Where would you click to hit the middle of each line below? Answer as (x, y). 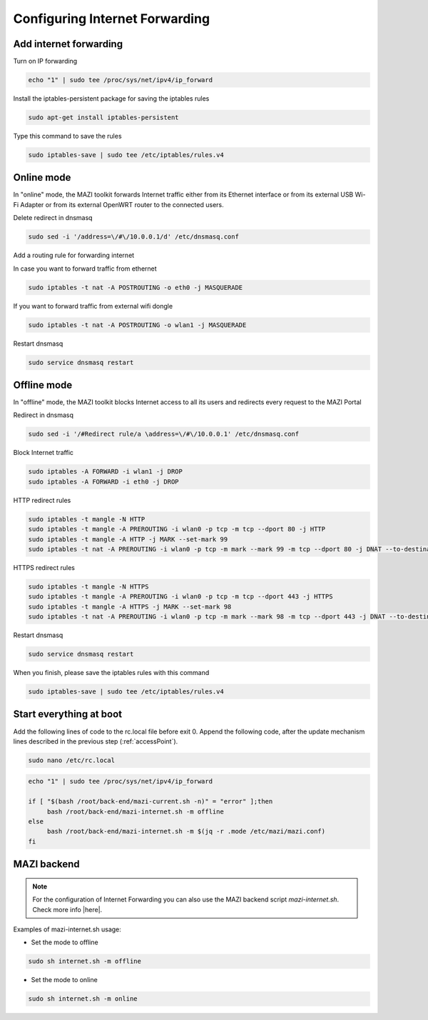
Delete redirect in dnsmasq (53, 218)
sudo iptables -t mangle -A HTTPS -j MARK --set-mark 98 (130, 606)
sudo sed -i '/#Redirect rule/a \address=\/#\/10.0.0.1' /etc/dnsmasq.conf (164, 434)
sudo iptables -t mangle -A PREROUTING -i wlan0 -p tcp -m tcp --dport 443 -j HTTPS (180, 597)
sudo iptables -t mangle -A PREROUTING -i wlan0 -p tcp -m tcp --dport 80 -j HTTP (177, 529)
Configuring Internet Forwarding (112, 19)
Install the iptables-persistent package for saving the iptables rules (111, 99)
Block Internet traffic (44, 453)
